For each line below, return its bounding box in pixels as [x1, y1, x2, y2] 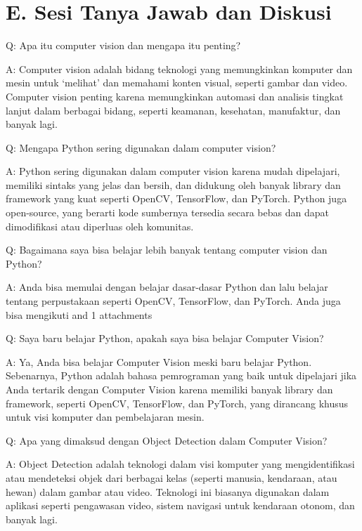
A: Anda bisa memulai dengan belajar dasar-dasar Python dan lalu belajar [6, 280, 328, 294]
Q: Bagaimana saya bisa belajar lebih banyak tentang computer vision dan [6, 242, 328, 257]
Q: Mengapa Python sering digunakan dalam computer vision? [6, 140, 276, 155]
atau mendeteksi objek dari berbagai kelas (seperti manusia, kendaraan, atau [6, 470, 337, 485]
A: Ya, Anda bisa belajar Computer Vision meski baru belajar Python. [6, 354, 312, 369]
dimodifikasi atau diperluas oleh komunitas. [6, 218, 194, 233]
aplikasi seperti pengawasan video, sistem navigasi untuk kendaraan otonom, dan [6, 498, 355, 513]
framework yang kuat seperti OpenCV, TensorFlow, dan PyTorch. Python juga [6, 191, 347, 206]
